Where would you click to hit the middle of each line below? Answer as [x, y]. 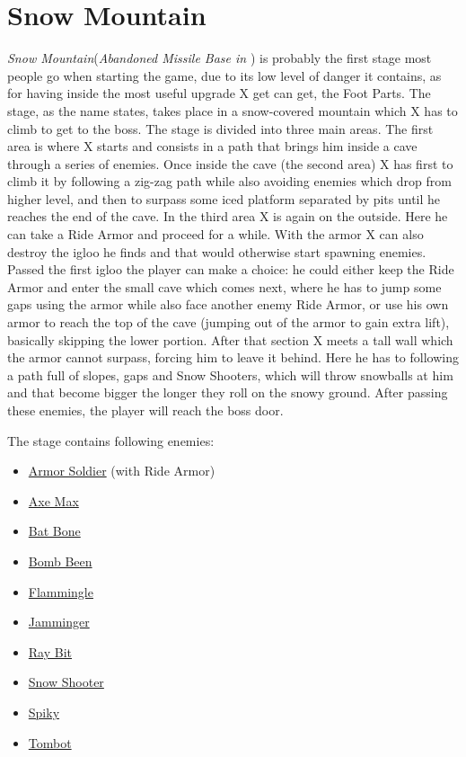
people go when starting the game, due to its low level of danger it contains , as [224, 75]
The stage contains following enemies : [111, 440]
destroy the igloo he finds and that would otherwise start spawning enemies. [217, 251]
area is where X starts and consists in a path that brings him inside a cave [212, 146]
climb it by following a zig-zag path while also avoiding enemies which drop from [229, 181]
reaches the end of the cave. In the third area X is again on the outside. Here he [228, 216]
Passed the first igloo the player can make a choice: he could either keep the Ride [231, 269]
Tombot [50, 742]
